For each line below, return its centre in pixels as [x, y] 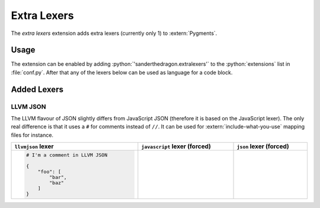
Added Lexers [37, 89]
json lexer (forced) [263, 146]
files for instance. [32, 135]
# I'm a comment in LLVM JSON [67, 155]
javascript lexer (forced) [176, 146]
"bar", [58, 177]
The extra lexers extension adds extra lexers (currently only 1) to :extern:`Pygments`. [114, 33]
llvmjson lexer [34, 146]
